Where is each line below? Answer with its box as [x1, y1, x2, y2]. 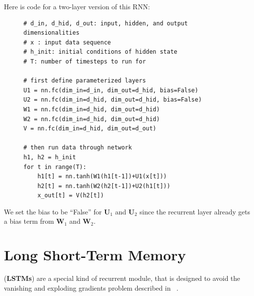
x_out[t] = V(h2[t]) [37, 192, 104, 199]
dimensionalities [23, 29, 80, 37]
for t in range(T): [23, 163, 86, 170]
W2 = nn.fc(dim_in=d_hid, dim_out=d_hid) [23, 115, 160, 123]
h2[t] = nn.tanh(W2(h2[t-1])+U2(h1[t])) [37, 182, 170, 190]
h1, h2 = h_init [23, 153, 76, 161]
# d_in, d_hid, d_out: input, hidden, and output [23, 20, 188, 27]
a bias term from [4, 216, 54, 226]
